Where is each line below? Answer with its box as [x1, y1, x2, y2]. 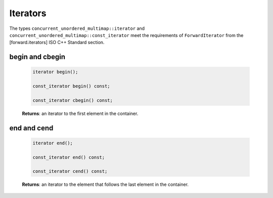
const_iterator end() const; [32, 154, 105, 160]
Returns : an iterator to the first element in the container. [22, 110, 139, 116]
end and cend [9, 124, 54, 132]
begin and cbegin [9, 53, 66, 61]
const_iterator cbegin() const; [32, 97, 113, 103]
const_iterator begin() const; [32, 84, 111, 89]
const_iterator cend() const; [32, 169, 108, 174]
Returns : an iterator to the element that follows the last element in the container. [22, 181, 189, 187]
